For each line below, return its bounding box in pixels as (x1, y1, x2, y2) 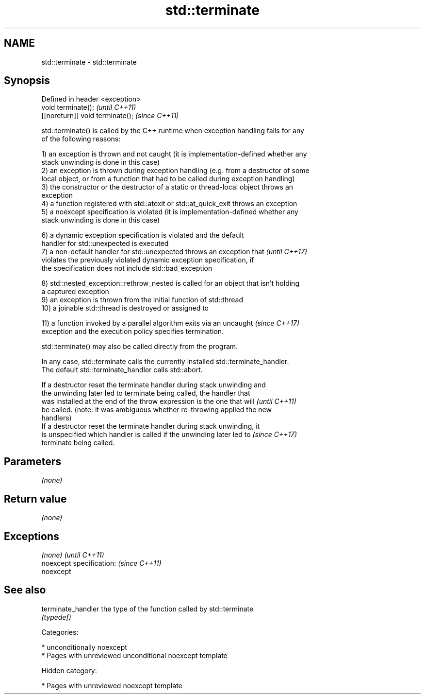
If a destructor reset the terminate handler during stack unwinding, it (41, 422, 260, 431)
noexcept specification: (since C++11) (41, 558, 162, 567)
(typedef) (41, 612, 71, 621)
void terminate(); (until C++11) (41, 103, 136, 112)
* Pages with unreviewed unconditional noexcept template (41, 651, 228, 660)
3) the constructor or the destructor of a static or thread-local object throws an (41, 183, 294, 192)
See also (4, 584, 46, 596)
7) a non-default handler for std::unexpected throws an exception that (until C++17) (41, 247, 308, 256)
